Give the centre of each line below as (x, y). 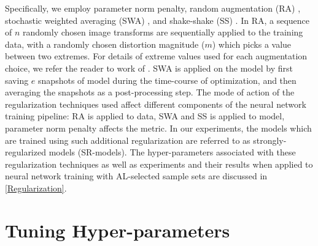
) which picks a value (252, 44)
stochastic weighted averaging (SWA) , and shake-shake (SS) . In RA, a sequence (157, 20)
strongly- (270, 140)
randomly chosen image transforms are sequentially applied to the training (163, 32)
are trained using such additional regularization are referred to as (128, 140)
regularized (25, 152)
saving (17, 80)
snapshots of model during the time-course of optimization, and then (167, 80)
